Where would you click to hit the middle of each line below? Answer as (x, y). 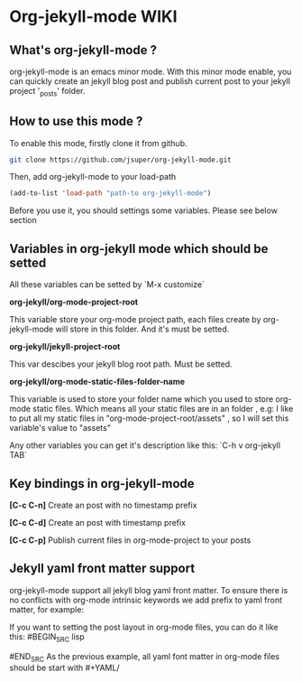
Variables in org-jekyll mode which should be (139, 249)
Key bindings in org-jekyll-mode (102, 484)
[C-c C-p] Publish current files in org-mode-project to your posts (130, 540)
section (23, 220)
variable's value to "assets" (60, 428)
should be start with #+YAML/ (64, 668)
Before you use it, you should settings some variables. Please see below (143, 210)
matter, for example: (46, 609)
